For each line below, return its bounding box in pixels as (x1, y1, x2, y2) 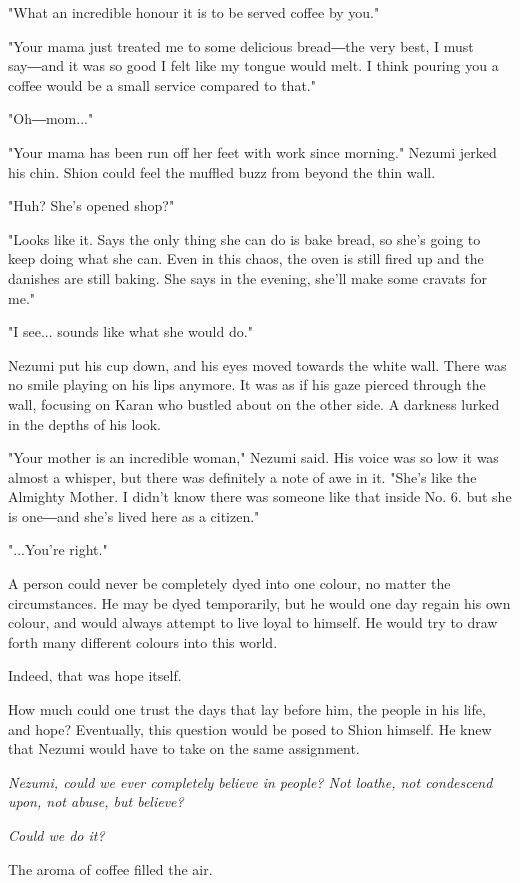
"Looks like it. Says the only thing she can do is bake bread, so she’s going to (8, 228, 481, 249)
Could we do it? (8, 825, 105, 845)
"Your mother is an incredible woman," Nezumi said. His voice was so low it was (8, 447, 499, 468)
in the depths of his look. (8, 413, 162, 434)
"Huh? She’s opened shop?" (8, 195, 175, 216)
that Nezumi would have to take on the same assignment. (8, 738, 360, 759)
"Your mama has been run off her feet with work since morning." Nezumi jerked (8, 141, 497, 162)
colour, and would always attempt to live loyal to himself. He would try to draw (8, 612, 498, 633)
